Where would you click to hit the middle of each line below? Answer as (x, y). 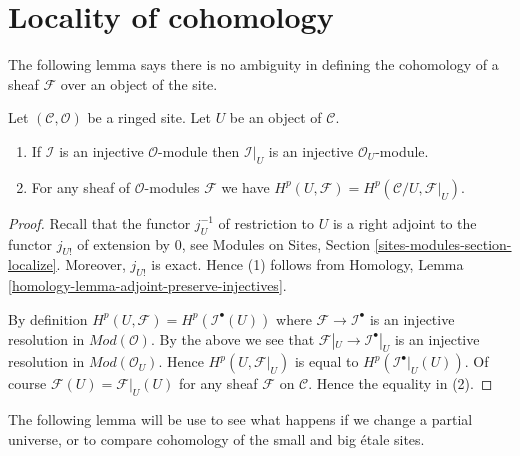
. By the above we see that (232, 338)
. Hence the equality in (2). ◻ (400, 383)
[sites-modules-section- (443, 243)
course (27, 383)
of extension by (123, 243)
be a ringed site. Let (149, 117)
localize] (32, 264)
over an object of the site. (139, 83)
